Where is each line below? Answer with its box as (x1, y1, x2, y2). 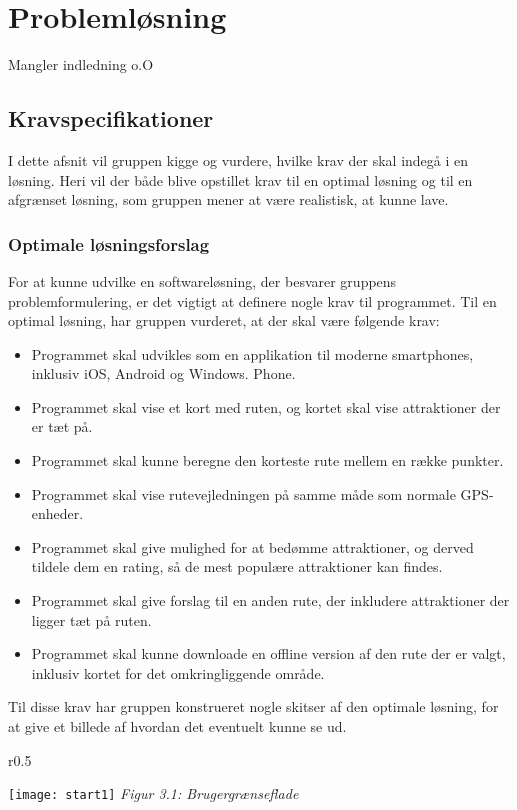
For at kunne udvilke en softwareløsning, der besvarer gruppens (8, 270, 397, 291)
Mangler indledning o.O (8, 54, 154, 75)
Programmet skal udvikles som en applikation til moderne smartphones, (31, 343, 474, 364)
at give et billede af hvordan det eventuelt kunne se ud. (8, 716, 347, 737)
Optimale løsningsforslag (8, 231, 210, 256)
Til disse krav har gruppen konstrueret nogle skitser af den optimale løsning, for (8, 696, 499, 717)
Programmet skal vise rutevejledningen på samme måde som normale (31, 483, 456, 504)
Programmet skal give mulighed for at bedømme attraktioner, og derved (31, 536, 474, 557)
